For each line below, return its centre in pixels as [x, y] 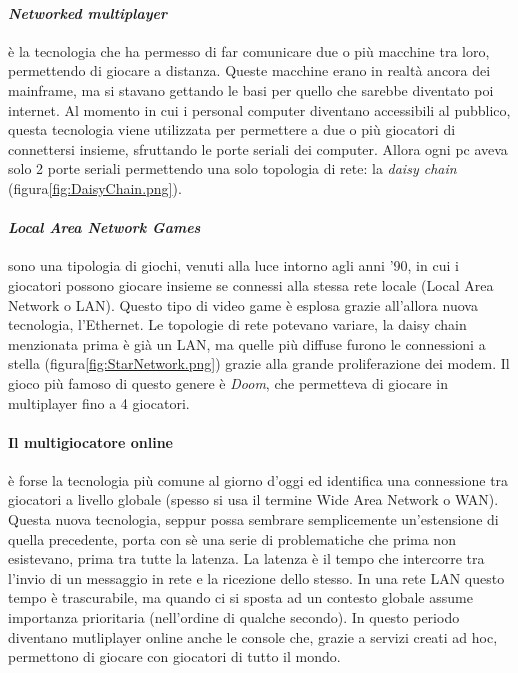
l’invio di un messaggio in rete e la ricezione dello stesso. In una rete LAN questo [256, 577]
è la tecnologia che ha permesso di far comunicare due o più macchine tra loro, [249, 50]
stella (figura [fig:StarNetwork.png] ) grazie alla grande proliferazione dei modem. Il [259, 363]
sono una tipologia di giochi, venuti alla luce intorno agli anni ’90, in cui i [233, 265]
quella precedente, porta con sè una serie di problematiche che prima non [232, 538]
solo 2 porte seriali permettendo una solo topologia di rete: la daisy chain [232, 168]
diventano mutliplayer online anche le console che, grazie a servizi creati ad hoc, [253, 636]
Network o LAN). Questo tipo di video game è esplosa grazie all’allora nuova [243, 304]
